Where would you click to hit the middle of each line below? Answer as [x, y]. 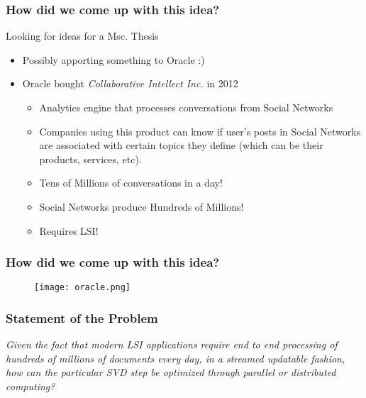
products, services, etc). [90, 159]
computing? [30, 386]
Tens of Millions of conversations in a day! [131, 183]
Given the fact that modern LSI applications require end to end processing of [172, 344]
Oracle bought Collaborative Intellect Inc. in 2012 [130, 83]
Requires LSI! [69, 230]
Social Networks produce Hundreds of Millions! [142, 206]
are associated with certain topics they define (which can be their [181, 145]
